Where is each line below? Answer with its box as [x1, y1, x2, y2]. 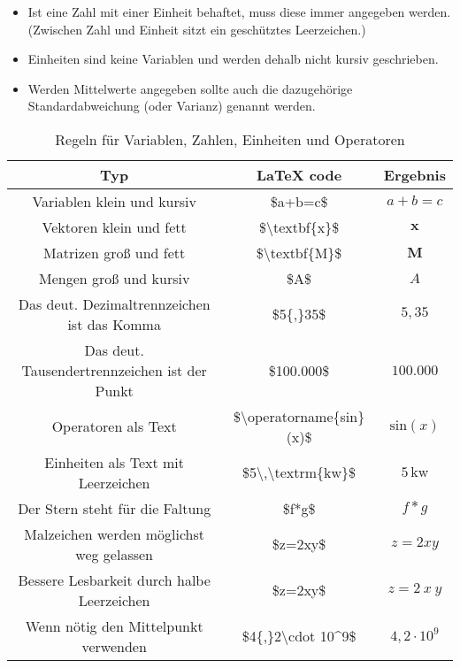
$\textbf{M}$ [256, 242, 342, 263]
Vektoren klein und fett [42, 216, 187, 237]
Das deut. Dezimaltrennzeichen [18, 293, 211, 314]
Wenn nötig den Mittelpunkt [25, 615, 203, 636]
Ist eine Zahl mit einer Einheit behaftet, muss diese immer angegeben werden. [27, 3, 451, 20]
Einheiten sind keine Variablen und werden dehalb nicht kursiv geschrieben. [27, 50, 439, 68]
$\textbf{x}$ [258, 216, 340, 237]
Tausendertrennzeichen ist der [21, 359, 207, 380]
